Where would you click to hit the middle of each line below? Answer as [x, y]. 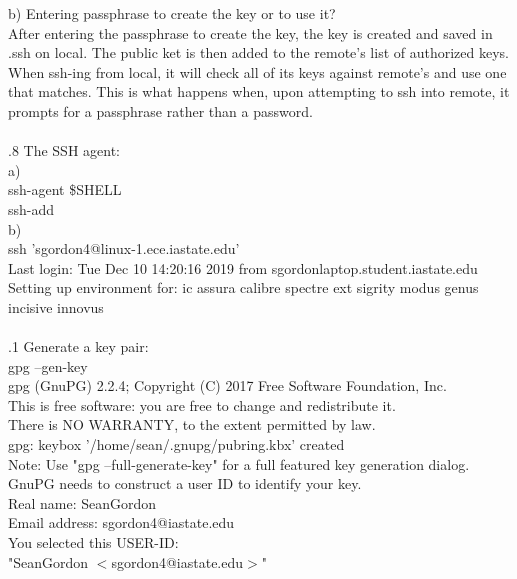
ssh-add [31, 208]
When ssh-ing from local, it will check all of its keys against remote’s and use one [257, 71]
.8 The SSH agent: [64, 150]
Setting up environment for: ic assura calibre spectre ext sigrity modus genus [243, 287]
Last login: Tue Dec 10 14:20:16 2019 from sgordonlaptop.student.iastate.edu [243, 267]
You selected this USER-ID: [93, 542]
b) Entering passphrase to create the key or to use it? [172, 13]
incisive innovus [56, 306]
